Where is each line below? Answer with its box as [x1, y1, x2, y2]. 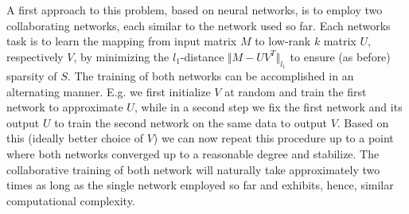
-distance [180, 48, 224, 64]
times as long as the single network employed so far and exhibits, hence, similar [6, 177, 394, 193]
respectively [6, 48, 64, 64]
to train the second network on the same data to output [54, 114, 327, 130]
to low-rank [255, 33, 311, 49]
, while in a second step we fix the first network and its [134, 99, 403, 115]
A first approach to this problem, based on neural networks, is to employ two [6, 2, 383, 18]
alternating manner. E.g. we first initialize [6, 83, 211, 99]
